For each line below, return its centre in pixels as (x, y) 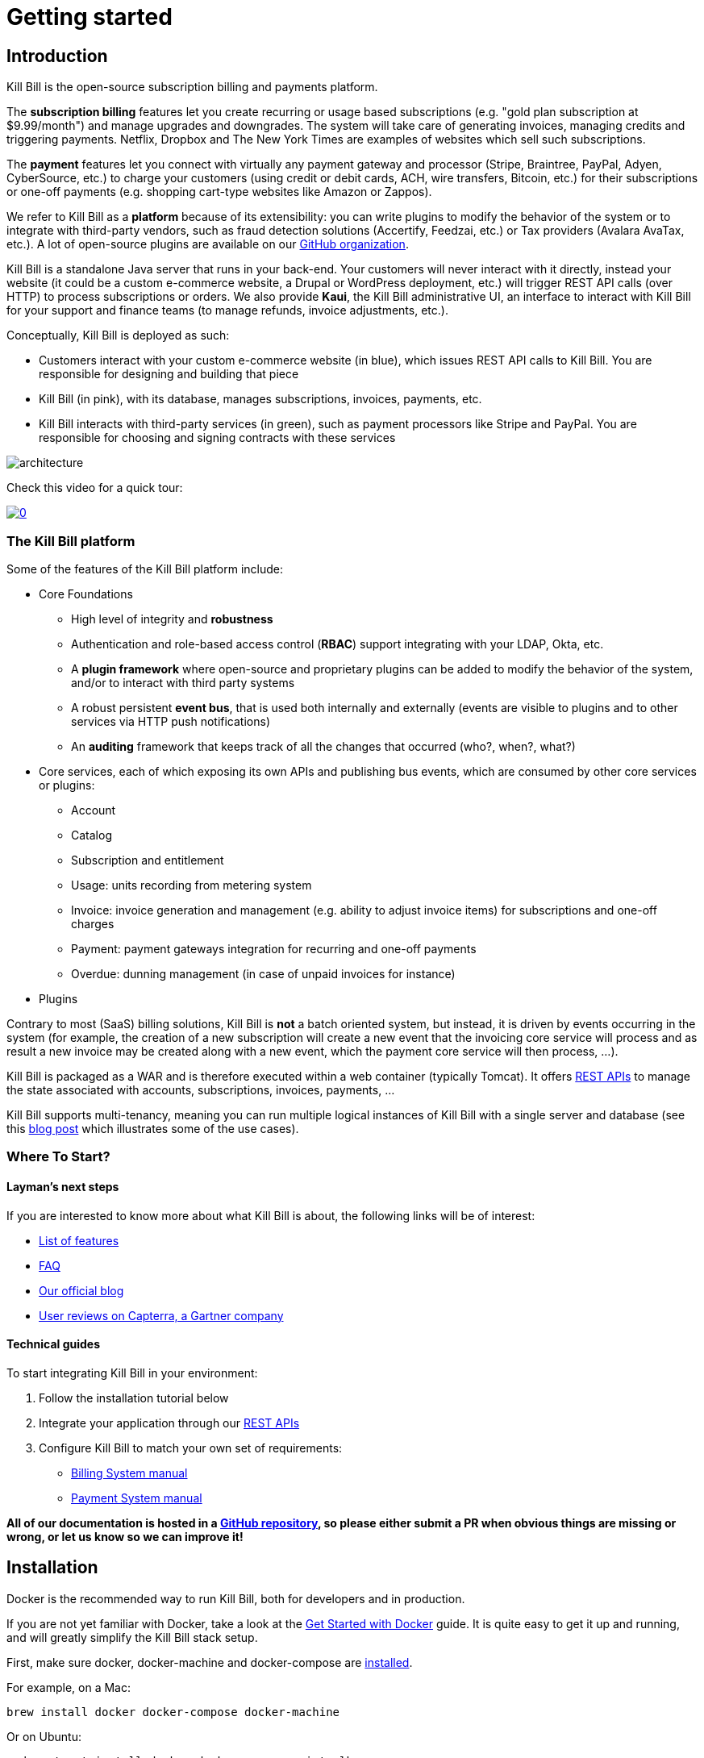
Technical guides (54, 1344)
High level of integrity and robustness (172, 619)
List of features (79, 1240)
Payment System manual (137, 1498)
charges (93, 923)
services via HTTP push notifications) (171, 721)
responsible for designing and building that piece (169, 374)
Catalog (92, 835)
